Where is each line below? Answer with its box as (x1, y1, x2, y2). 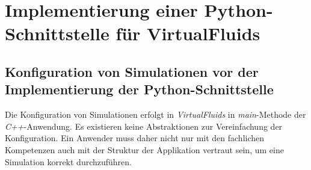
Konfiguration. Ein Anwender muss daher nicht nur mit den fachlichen (5, 132, 265, 144)
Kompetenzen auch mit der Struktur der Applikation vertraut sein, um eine (5, 143, 284, 156)
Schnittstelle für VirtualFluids (5, 21, 260, 46)
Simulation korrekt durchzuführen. (5, 155, 132, 168)
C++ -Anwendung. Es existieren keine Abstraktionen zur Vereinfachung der (5, 120, 283, 132)
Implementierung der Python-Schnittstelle (5, 80, 274, 99)
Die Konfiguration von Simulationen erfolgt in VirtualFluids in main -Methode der (5, 108, 306, 121)
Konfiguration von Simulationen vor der (5, 62, 259, 80)
